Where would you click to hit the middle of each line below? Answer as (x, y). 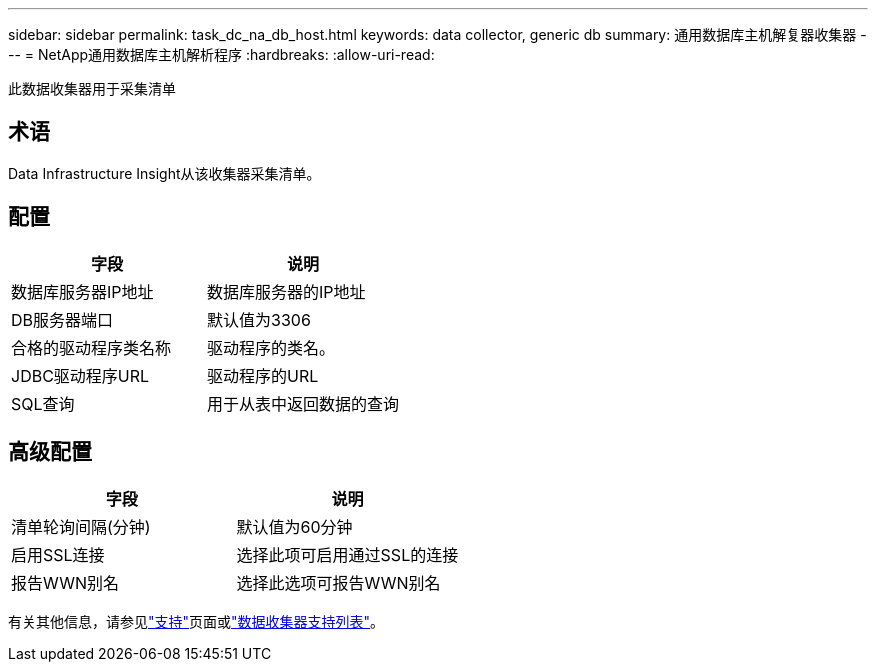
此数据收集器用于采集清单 (92, 88)
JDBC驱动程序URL (80, 375)
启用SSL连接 (58, 554)
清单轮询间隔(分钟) (81, 526)
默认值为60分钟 (294, 526)
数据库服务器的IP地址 (286, 291)
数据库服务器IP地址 (82, 291)
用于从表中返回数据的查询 (303, 403)
